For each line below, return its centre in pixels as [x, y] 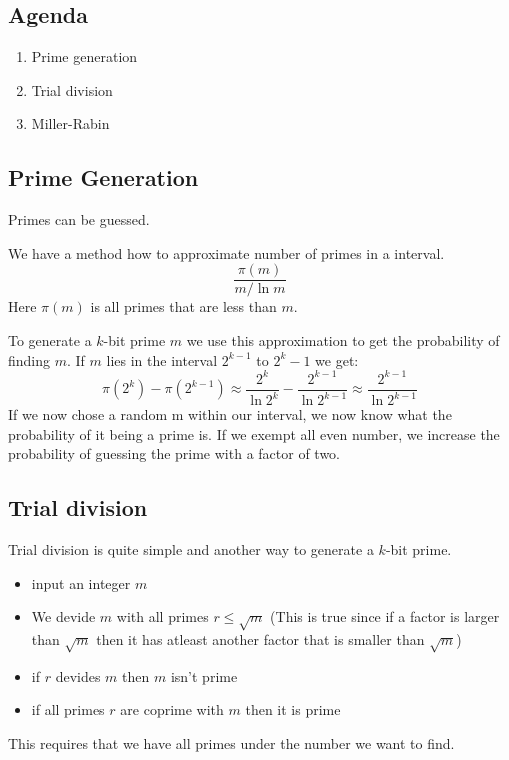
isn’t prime [204, 675]
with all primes [162, 616]
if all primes [68, 709]
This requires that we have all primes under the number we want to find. [231, 743]
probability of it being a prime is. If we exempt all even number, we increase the [254, 433]
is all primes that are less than [183, 306]
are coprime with [172, 709]
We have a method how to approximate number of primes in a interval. [226, 252]
